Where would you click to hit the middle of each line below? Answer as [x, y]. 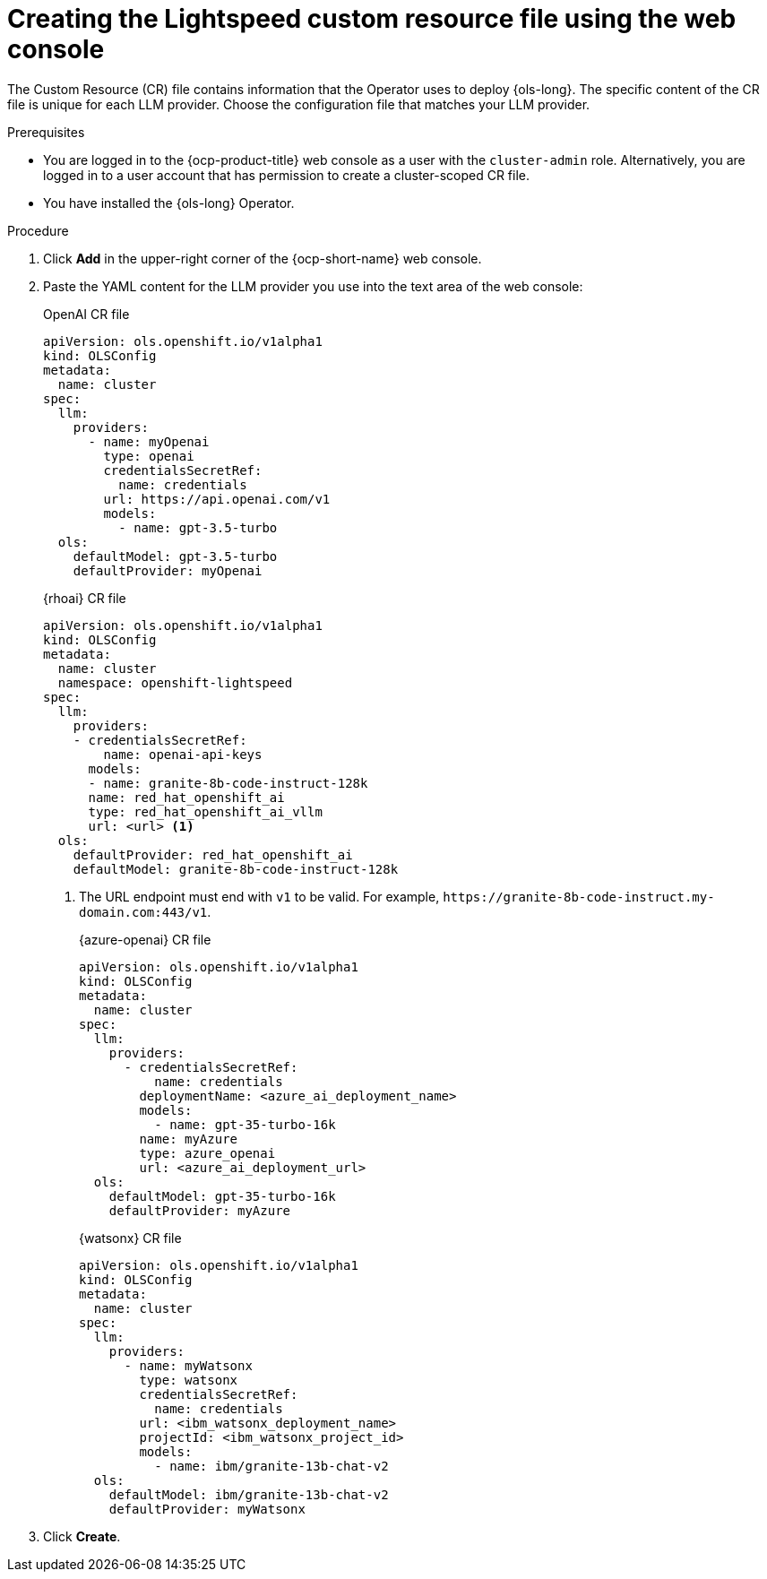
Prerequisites [46, 132]
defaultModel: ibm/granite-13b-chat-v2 [249, 1494]
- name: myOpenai [149, 441]
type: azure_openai [207, 1153]
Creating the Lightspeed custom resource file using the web [372, 19]
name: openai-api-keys [183, 754]
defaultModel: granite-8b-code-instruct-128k [236, 869]
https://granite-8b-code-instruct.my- [579, 897]
